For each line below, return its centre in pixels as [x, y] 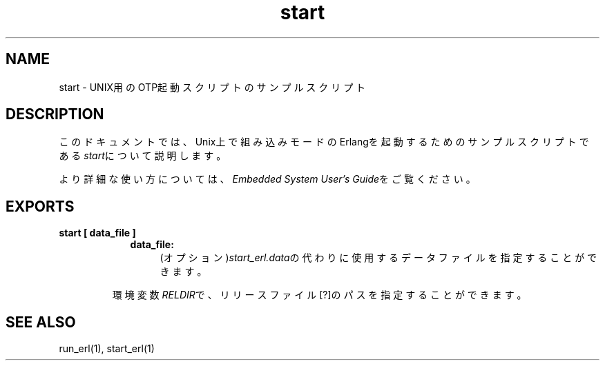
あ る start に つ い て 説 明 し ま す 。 [143, 156]
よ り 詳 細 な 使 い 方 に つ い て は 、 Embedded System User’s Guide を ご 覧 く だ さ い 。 [267, 179]
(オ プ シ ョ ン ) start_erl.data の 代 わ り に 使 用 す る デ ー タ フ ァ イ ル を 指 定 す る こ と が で [378, 258]
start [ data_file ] [97, 233]
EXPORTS [40, 206]
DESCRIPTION [55, 114]
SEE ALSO [41, 322]
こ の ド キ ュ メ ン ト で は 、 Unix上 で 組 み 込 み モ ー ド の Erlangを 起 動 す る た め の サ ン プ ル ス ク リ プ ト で [324, 142]
